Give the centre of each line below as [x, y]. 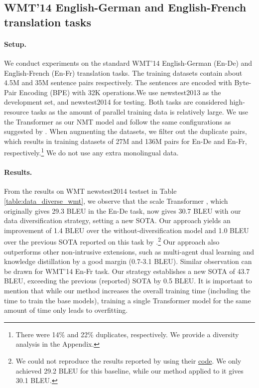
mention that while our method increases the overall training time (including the [127, 290]
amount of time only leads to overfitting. [66, 310]
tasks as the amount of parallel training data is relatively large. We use [139, 111]
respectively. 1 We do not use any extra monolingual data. [91, 152]
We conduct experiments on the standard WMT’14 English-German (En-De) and [128, 63]
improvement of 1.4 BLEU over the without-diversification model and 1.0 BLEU [127, 230]
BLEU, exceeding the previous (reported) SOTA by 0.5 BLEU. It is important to [128, 281]
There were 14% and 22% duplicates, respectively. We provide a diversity [127, 334]
